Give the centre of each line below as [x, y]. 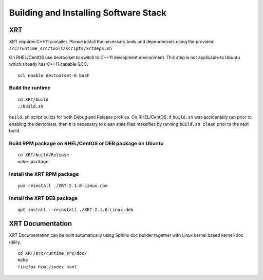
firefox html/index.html [47, 267]
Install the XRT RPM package [44, 174]
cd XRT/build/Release [43, 155]
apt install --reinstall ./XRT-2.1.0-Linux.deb [75, 210]
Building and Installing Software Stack [88, 13]
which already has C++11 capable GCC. [49, 64]
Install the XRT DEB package [43, 198]
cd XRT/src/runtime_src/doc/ [52, 253]
